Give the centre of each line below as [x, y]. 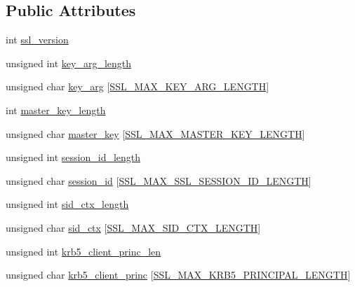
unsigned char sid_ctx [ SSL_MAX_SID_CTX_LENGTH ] [133, 227]
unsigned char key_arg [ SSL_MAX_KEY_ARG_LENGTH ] [138, 86]
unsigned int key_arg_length [69, 63]
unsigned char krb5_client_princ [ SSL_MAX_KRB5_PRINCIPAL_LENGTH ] [178, 275]
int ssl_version [37, 40]
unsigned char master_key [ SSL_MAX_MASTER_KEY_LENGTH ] [155, 133]
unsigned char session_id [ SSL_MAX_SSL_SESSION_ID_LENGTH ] [159, 180]
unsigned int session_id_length [73, 157]
